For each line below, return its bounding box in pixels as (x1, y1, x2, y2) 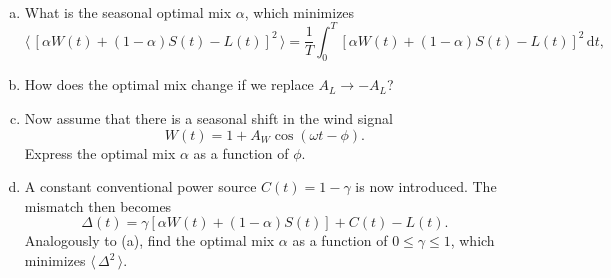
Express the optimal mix (24, 142, 176, 163)
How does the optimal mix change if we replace (24, 74, 314, 95)
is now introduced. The (355, 176, 497, 197)
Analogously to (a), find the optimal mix (24, 230, 275, 251)
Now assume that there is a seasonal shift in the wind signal (24, 108, 393, 129)
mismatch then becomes (24, 195, 172, 216)
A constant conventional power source (24, 176, 257, 197)
